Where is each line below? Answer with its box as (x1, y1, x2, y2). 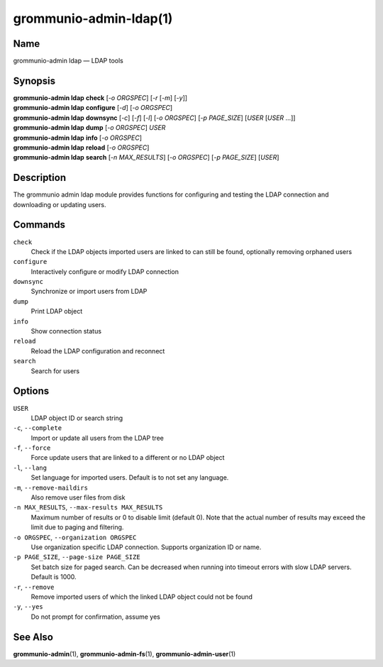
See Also (13, 631, 53, 643)
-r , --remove (13, 583, 55, 591)
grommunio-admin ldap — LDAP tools (13, 57, 123, 65)
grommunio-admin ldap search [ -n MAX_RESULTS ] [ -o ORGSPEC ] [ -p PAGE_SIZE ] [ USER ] (13, 153, 279, 162)
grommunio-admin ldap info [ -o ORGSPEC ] (13, 133, 142, 142)
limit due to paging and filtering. (30, 523, 124, 531)
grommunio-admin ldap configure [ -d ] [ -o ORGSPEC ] (13, 104, 173, 112)
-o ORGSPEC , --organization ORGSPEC (13, 533, 137, 541)
